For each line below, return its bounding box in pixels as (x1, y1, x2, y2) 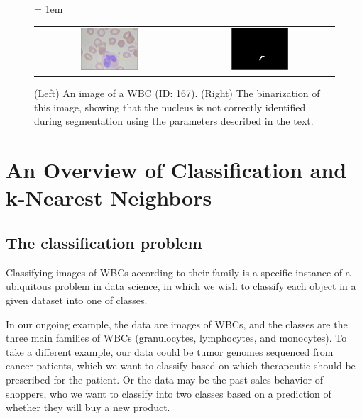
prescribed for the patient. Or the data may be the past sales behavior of (6, 371, 323, 386)
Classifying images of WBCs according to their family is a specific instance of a (6, 264, 351, 279)
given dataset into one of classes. (6, 292, 148, 307)
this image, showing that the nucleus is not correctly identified (34, 99, 306, 114)
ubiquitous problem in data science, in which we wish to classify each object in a (6, 279, 356, 294)
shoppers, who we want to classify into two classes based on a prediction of (6, 386, 331, 401)
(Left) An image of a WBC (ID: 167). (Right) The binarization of (34, 86, 320, 101)
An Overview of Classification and (6, 155, 347, 184)
